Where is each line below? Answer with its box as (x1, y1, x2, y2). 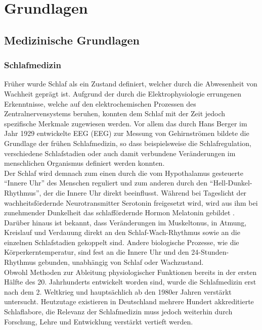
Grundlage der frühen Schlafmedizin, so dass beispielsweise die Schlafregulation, (4, 137, 251, 148)
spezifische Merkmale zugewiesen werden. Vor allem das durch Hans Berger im (4, 118, 247, 128)
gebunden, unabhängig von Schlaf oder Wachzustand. (38, 257, 204, 267)
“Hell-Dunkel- (209, 177, 252, 188)
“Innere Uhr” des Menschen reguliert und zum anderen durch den (4, 177, 208, 188)
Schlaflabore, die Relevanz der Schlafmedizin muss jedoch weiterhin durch (4, 306, 233, 317)
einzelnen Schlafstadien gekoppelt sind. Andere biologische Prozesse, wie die (4, 237, 239, 247)
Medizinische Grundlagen (4, 32, 140, 48)
